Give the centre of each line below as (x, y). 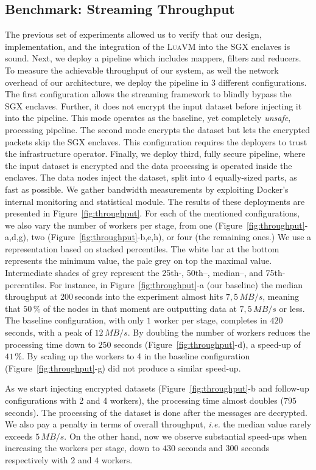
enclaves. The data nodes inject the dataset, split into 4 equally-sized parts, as (151, 177)
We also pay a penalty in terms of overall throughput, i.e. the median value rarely (158, 424)
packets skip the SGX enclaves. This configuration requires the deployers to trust (156, 141)
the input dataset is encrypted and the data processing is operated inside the (149, 165)
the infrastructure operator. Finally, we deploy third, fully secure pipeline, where (155, 154)
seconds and (200, 448)
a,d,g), (17, 237)
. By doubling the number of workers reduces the (219, 332)
